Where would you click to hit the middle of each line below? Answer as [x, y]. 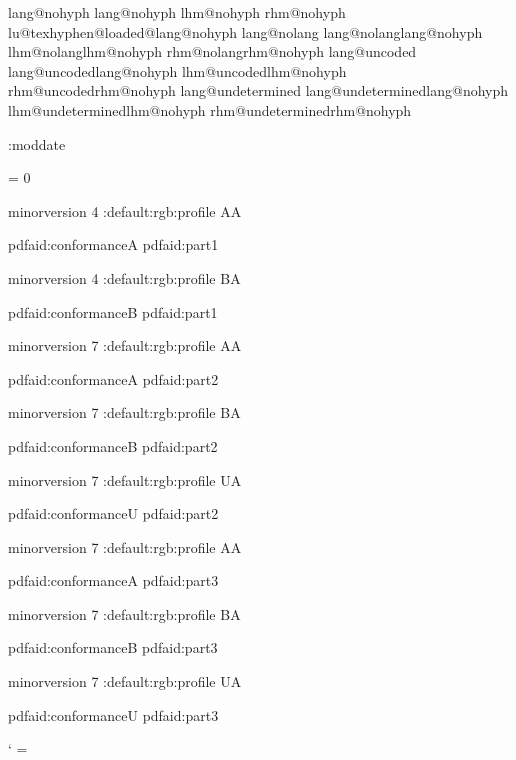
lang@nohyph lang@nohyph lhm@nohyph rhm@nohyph [177, 12]
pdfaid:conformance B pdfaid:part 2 [113, 445]
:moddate [37, 143]
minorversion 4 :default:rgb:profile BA [124, 277]
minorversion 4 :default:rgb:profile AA [125, 210]
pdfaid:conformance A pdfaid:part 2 [113, 378]
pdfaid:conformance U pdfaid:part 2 [113, 513]
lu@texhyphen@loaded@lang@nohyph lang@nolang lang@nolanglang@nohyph [245, 31]
